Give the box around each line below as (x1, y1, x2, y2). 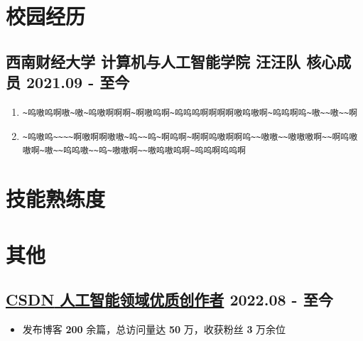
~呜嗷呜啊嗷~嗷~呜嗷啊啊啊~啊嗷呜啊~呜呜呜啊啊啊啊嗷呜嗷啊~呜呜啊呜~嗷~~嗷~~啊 (22, 107, 357, 118)
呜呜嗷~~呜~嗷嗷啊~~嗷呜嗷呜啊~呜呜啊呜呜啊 (63, 146, 246, 156)
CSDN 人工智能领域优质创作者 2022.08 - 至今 (6, 288, 333, 310)
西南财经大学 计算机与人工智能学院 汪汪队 (6, 50, 301, 72)
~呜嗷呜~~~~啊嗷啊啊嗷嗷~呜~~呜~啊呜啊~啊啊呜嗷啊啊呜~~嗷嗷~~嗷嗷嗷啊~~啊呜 (22, 131, 350, 142)
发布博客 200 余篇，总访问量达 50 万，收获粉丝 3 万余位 (22, 321, 286, 336)
